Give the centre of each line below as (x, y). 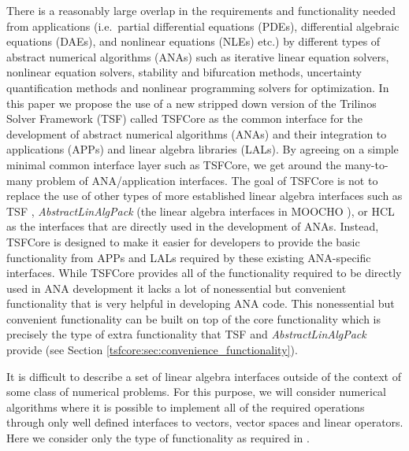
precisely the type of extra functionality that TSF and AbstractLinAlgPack (186, 334)
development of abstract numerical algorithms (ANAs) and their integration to (197, 133)
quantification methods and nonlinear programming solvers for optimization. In (198, 87)
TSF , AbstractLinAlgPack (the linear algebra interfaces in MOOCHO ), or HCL (201, 211)
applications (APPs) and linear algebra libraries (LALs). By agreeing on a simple (203, 149)
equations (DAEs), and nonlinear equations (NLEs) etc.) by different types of (193, 41)
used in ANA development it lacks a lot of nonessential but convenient (177, 288)
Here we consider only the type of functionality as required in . (158, 438)
